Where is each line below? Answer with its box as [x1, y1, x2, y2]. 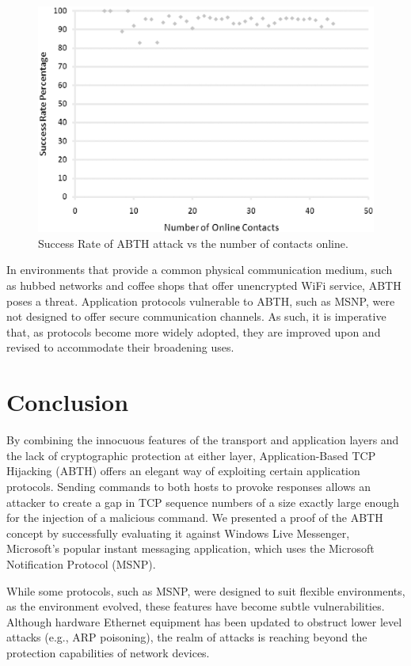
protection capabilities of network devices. [6, 644, 210, 660]
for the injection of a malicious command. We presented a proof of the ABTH [6, 509, 383, 526]
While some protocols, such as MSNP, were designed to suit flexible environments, [6, 582, 405, 599]
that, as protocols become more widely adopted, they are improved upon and [6, 323, 381, 340]
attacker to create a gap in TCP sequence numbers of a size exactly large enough [6, 493, 399, 510]
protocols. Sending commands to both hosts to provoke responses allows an [6, 478, 371, 494]
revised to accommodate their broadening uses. [6, 339, 234, 356]
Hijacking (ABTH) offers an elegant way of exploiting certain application [6, 462, 360, 479]
